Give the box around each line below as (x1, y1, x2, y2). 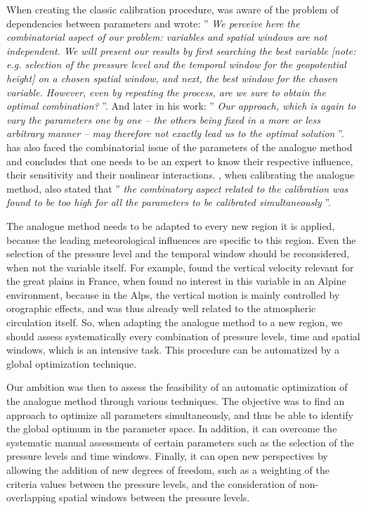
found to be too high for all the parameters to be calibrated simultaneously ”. (6, 195, 331, 210)
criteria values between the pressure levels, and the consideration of (6, 476, 296, 491)
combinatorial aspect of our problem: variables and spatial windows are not (6, 30, 327, 44)
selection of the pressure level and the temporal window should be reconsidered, (6, 246, 350, 261)
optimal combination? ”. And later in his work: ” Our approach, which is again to (6, 98, 356, 113)
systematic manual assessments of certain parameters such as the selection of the (6, 434, 354, 449)
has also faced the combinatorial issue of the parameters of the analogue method (6, 139, 353, 154)
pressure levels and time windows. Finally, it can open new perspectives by (6, 449, 328, 463)
